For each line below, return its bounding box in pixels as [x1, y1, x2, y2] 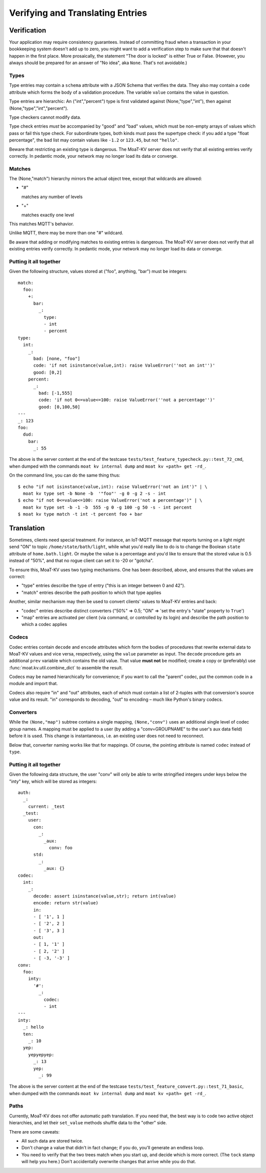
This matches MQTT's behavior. [9, 221, 74, 227]
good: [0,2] [33, 370, 63, 375]
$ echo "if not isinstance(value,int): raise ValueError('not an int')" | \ [18, 483, 208, 489]
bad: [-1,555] [38, 390, 73, 396]
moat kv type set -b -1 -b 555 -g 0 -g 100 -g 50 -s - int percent [23, 504, 192, 510]
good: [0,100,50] [38, 404, 81, 410]
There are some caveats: [9, 1129, 60, 1135]
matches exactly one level [21, 212, 74, 218]
